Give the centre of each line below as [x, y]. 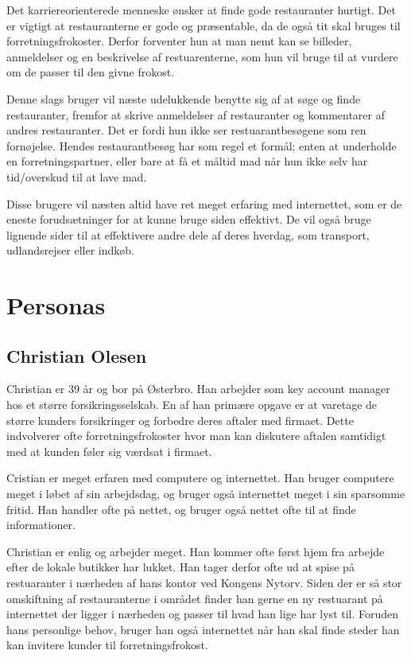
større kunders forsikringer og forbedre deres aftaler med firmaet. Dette [180, 420]
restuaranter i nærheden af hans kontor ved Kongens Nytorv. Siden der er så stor [204, 583]
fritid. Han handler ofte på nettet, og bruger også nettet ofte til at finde [181, 509]
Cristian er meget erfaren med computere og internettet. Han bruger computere [200, 478]
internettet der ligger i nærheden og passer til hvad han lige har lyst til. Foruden [203, 614]
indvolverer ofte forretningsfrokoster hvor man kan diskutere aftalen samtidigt [196, 436]
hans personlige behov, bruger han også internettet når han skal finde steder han [203, 629]
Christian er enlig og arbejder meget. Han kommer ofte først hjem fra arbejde [196, 551]
